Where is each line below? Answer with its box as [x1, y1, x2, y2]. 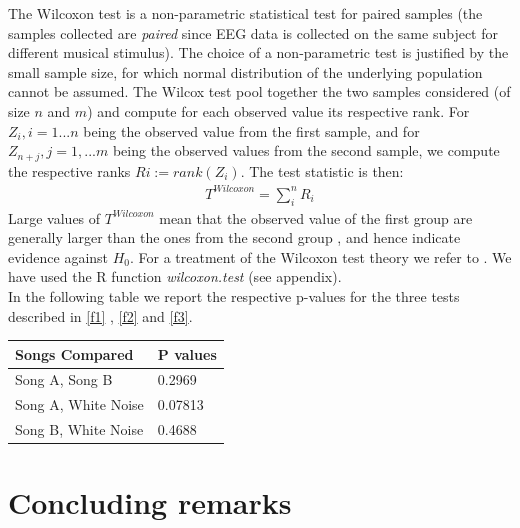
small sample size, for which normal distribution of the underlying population [8, 61, 483, 82]
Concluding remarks [8, 482, 292, 523]
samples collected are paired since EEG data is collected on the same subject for [8, 22, 498, 43]
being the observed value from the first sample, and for [83, 120, 420, 141]
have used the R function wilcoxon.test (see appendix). [8, 266, 342, 287]
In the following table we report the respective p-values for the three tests [8, 285, 460, 306]
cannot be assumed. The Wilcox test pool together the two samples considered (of [8, 81, 511, 102]
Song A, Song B [15, 369, 113, 390]
